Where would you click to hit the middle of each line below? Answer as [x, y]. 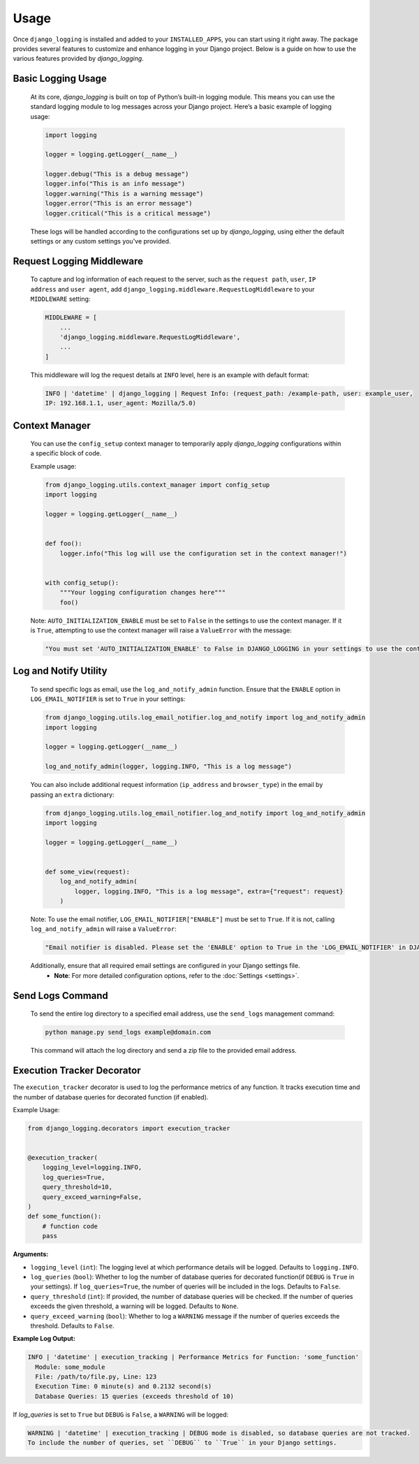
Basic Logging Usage [60, 79]
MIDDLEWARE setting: [60, 299]
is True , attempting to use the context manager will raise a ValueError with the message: [161, 630]
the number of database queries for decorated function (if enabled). [111, 1097]
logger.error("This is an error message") [119, 204]
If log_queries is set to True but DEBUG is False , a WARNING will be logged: [121, 1414]
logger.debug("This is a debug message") [117, 174]
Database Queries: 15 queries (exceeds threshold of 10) [134, 1396]
